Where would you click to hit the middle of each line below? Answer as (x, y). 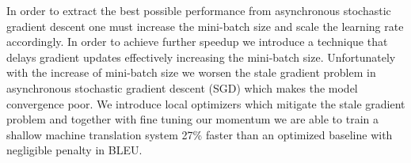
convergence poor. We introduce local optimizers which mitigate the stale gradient (206, 103)
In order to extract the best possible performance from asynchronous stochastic (199, 10)
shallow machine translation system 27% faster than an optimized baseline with (200, 134)
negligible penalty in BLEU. (74, 150)
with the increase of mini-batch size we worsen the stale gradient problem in (191, 72)
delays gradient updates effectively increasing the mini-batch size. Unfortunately (201, 57)
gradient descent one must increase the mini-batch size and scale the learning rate (205, 26)
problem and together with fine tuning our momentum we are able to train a (192, 119)
